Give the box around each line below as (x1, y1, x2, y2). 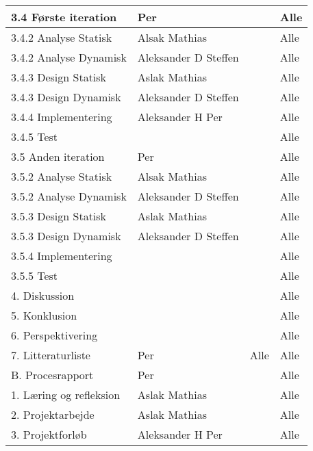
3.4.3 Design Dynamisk (11, 89, 121, 105)
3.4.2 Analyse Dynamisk (11, 49, 127, 65)
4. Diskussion (11, 287, 75, 303)
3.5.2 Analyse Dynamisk (11, 188, 127, 204)
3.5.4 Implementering (11, 248, 112, 263)
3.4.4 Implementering (11, 109, 112, 125)
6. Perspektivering (11, 327, 98, 343)
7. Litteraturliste (11, 347, 90, 363)
